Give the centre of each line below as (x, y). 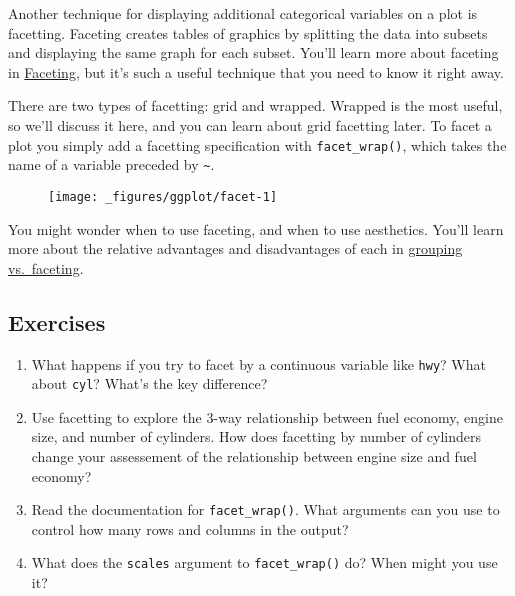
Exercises (57, 321)
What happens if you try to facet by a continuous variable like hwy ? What (258, 363)
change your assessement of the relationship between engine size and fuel (254, 456)
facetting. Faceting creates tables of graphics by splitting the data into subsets (248, 32)
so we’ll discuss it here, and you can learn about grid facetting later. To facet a (250, 124)
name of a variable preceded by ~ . (111, 164)
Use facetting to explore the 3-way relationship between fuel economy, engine (267, 416)
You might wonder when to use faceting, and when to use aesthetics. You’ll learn (256, 228)
